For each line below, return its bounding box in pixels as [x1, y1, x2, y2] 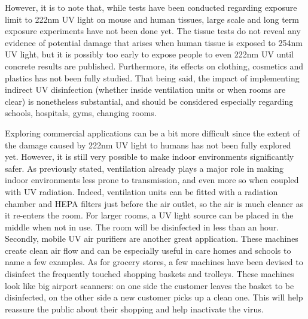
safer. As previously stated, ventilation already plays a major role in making [5, 162, 284, 174]
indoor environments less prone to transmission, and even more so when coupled [5, 174, 299, 186]
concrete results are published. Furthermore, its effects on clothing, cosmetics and [5, 59, 304, 72]
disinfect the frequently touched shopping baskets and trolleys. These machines [5, 268, 294, 280]
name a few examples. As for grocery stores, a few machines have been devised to [5, 256, 303, 268]
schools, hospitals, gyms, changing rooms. [5, 107, 157, 119]
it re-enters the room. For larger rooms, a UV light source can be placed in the [5, 209, 294, 221]
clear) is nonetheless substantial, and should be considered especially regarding [5, 95, 294, 107]
